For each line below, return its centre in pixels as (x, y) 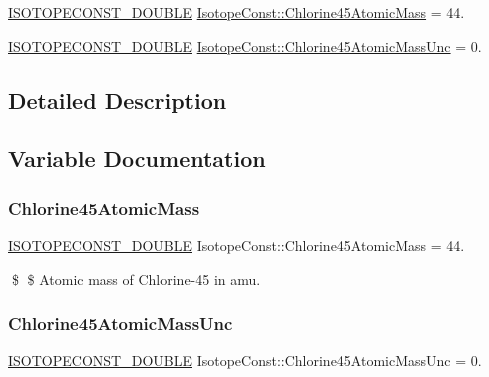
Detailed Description (117, 99)
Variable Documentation (137, 158)
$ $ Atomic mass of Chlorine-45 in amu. (136, 278)
